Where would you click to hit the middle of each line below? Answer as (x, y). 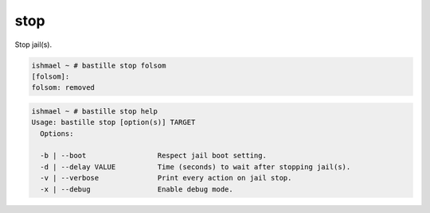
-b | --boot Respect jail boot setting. (153, 156)
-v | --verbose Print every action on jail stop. (166, 178)
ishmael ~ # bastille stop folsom (99, 65)
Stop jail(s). (33, 45)
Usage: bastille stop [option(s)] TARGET (113, 122)
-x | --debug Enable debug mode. (137, 189)
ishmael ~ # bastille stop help (95, 111)
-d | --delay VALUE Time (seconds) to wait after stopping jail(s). (195, 167)
